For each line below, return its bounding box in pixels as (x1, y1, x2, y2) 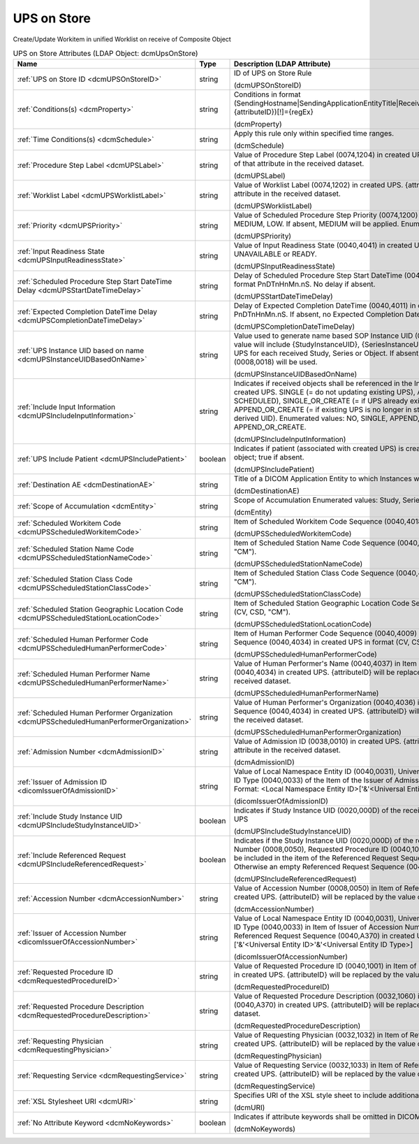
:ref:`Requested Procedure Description (17, 1002, 145, 1012)
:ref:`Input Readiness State (17, 247, 105, 257)
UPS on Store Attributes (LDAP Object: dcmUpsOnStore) (13, 49, 198, 59)
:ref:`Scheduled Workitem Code (17, 518, 122, 528)
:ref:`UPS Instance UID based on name (17, 346, 145, 356)
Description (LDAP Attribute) (233, 59, 331, 69)
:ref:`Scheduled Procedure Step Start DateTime (17, 277, 172, 287)
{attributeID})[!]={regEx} (233, 107, 314, 117)
